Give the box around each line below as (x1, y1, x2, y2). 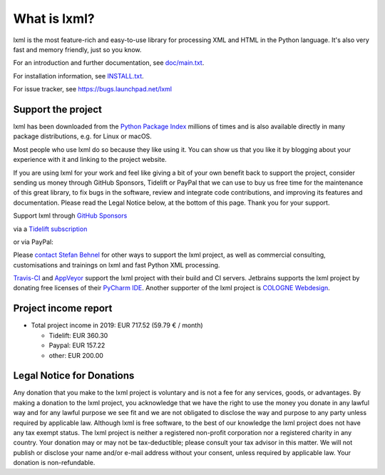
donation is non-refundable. (13, 459, 96, 467)
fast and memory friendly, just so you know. (13, 45, 142, 53)
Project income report (13, 302, 113, 315)
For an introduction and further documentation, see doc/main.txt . (13, 58, 205, 67)
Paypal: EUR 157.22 (48, 341, 106, 349)
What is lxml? (13, 11, 96, 26)
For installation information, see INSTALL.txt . (13, 71, 144, 80)
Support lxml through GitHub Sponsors (13, 211, 128, 220)
